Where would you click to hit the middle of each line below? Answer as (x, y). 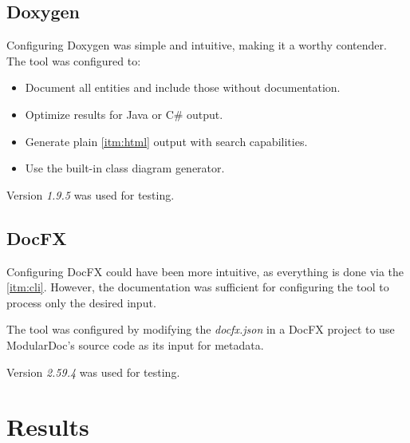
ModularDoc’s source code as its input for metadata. (135, 344)
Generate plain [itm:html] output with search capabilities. (166, 141)
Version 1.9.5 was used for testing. (91, 194)
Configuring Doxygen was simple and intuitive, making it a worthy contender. (197, 45)
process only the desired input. (81, 302)
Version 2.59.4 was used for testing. (93, 372)
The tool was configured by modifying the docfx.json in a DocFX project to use (201, 329)
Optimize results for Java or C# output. (124, 114)
